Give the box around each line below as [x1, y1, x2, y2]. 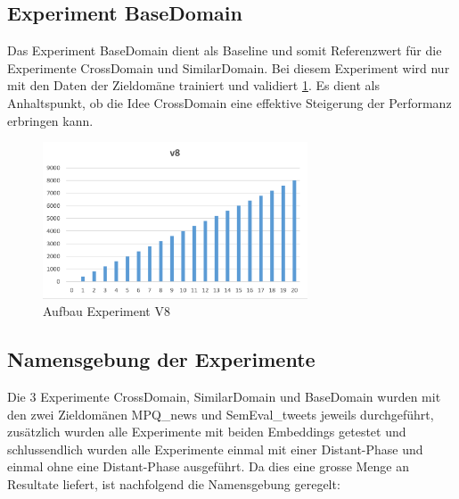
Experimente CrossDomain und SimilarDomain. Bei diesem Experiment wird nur [7, 58, 450, 77]
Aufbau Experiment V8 [43, 302, 170, 320]
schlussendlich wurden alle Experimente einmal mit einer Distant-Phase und [7, 439, 423, 458]
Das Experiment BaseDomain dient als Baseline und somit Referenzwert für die [7, 41, 442, 60]
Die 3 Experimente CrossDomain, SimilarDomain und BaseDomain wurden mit [7, 387, 441, 405]
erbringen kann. [7, 111, 94, 129]
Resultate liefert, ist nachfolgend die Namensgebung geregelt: [7, 474, 340, 493]
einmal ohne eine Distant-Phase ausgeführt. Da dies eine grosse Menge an [7, 457, 410, 476]
